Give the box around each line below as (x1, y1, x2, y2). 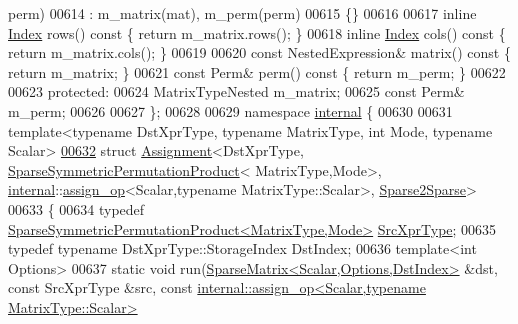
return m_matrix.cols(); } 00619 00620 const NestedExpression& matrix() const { (8, 42, 511, 63)
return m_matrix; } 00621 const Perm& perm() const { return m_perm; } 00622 (8, 61, 506, 82)
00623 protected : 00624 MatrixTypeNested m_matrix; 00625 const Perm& (8, 81, 465, 102)
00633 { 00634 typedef (8, 198, 145, 219)
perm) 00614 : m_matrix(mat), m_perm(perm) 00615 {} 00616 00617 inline (8, 3, 477, 23)
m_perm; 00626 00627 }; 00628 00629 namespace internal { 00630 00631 (8, 100, 453, 121)
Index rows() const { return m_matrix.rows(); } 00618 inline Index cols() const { (8, 22, 506, 43)
